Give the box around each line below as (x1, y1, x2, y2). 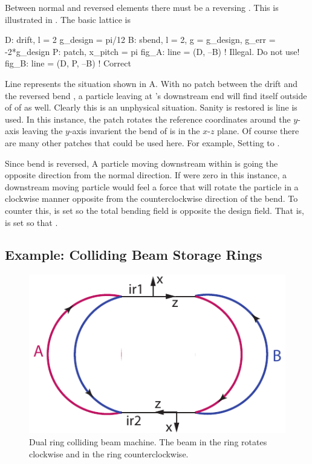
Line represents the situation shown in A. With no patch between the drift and (5, 77, 298, 89)
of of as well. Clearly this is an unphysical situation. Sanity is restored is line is (5, 101, 297, 114)
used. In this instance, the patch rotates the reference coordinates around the (5, 112, 291, 125)
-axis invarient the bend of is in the (69, 124, 200, 137)
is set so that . (5, 216, 58, 228)
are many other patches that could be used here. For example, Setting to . (5, 136, 280, 149)
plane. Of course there (217, 124, 299, 137)
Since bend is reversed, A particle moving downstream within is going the (5, 156, 278, 169)
